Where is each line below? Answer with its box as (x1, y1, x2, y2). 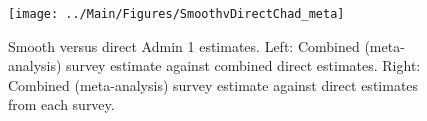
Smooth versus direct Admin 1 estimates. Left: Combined (8, 35, 360, 56)
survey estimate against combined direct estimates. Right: (66, 55, 421, 76)
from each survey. (8, 94, 115, 115)
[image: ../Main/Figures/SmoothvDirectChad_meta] (8, 7, 345, 21)
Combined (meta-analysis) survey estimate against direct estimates (8, 74, 419, 95)
